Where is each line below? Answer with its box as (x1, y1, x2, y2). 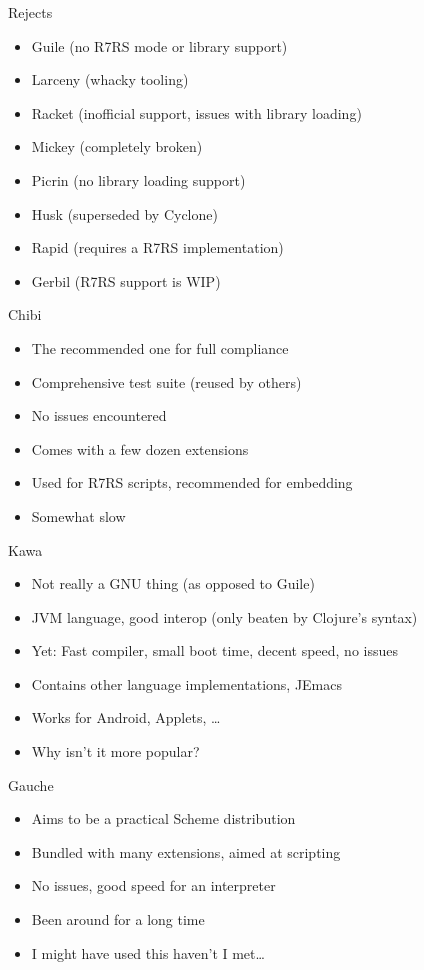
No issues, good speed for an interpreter (31, 875, 276, 896)
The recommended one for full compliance (31, 337, 289, 358)
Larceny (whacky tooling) (31, 69, 189, 90)
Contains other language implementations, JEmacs (31, 673, 343, 694)
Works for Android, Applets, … (31, 707, 221, 728)
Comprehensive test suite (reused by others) (31, 371, 302, 392)
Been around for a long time (31, 909, 205, 930)
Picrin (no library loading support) (31, 169, 246, 190)
